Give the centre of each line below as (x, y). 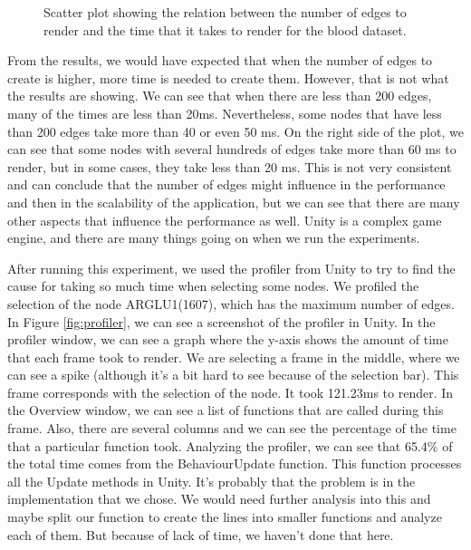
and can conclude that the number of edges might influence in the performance (226, 184)
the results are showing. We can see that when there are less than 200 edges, (220, 96)
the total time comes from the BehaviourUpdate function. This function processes (235, 463)
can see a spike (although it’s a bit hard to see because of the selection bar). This (233, 375)
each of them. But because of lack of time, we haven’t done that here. (201, 534)
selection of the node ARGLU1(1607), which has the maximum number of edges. (231, 303)
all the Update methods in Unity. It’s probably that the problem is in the (211, 481)
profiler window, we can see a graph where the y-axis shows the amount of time (228, 339)
